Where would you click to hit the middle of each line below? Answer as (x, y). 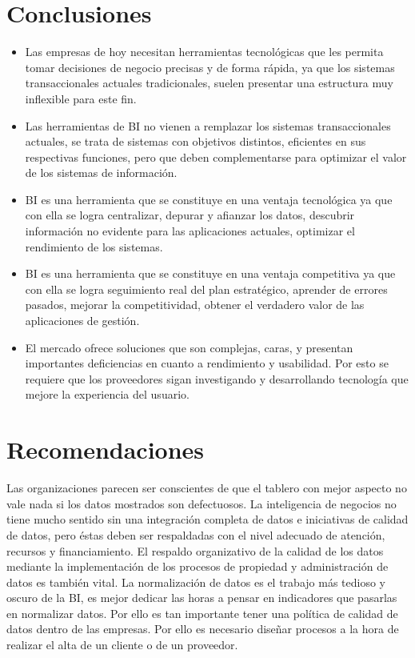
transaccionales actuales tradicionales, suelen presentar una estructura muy (209, 83)
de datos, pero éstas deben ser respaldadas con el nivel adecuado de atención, (196, 534)
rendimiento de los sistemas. (94, 246)
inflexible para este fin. (81, 98)
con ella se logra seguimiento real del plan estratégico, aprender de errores (206, 289)
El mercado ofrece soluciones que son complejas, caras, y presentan (189, 347)
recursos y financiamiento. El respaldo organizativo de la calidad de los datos (195, 550)
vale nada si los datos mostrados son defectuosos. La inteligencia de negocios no (202, 503)
